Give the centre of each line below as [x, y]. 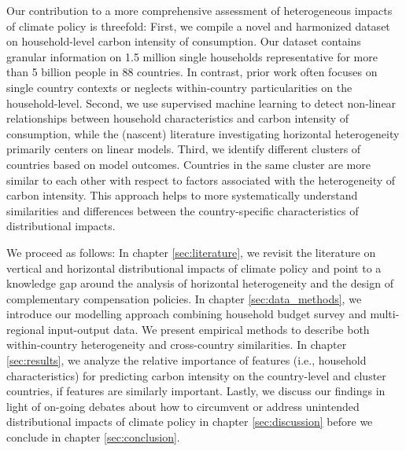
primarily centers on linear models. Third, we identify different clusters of [184, 149]
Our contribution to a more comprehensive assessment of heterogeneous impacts [199, 10]
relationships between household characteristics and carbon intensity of [178, 118]
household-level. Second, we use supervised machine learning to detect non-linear [201, 103]
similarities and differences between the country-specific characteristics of [183, 210]
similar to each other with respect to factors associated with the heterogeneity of [201, 180]
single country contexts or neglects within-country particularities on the [179, 87]
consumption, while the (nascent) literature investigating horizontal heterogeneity [203, 133]
